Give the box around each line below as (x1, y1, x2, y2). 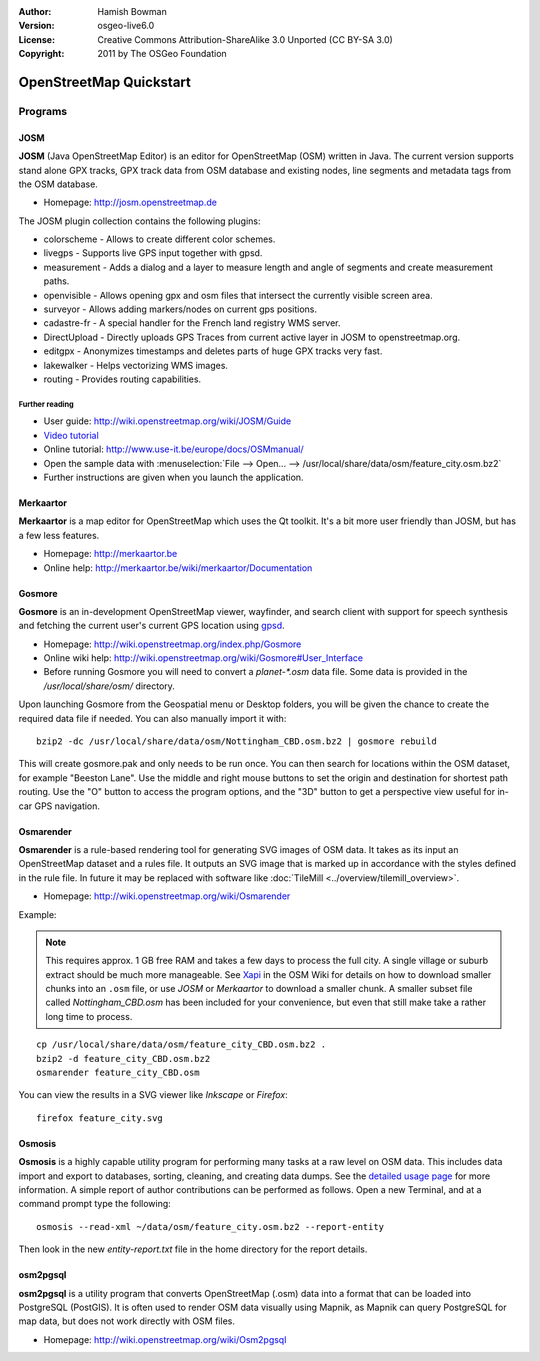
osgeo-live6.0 (97, 20, 155, 32)
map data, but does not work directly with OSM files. (18, 1315, 235, 1327)
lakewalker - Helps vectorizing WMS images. (43, 359, 229, 371)
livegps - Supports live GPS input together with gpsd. (43, 247, 263, 259)
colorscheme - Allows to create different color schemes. (43, 233, 276, 245)
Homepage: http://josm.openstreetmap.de (43, 196, 217, 209)
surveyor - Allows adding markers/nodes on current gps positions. (43, 303, 318, 315)
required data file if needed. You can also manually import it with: (18, 712, 287, 724)
